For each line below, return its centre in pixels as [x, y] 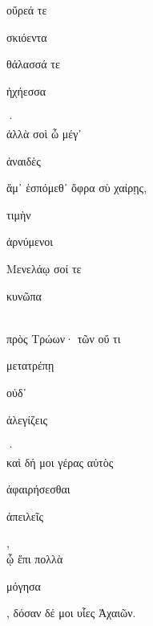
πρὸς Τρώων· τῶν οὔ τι [64, 338]
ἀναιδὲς [24, 160]
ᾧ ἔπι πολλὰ [35, 559]
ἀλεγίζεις [27, 419]
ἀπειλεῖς [25, 516]
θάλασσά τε [33, 64]
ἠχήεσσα [26, 90]
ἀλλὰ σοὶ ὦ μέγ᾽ [44, 133]
